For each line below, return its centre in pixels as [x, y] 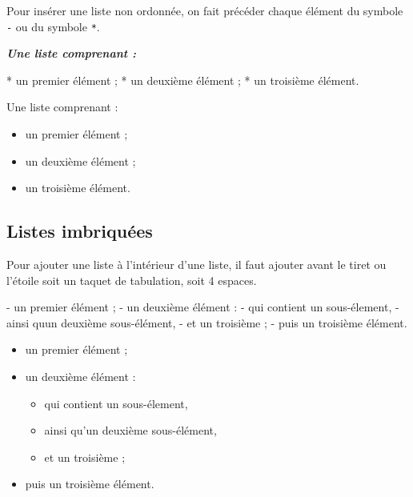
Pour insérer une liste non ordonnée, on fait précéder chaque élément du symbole [205, 10]
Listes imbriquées [80, 231]
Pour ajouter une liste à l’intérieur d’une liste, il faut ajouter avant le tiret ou [196, 265]
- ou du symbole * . [53, 26]
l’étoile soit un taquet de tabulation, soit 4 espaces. [132, 280]
